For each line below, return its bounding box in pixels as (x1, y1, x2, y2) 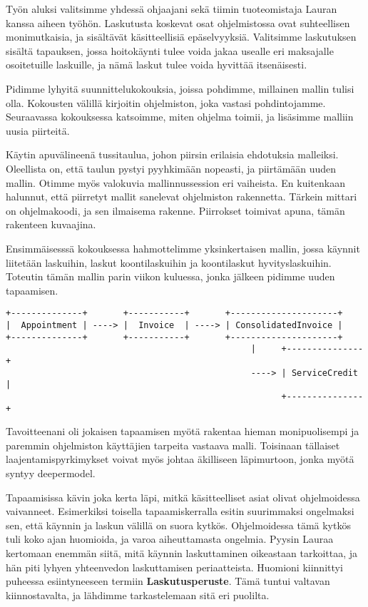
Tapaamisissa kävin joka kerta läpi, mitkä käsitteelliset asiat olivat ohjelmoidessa (6, 489, 360, 504)
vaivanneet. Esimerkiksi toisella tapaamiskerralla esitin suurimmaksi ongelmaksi (6, 504, 354, 519)
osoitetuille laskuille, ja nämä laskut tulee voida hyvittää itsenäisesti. (6, 57, 307, 72)
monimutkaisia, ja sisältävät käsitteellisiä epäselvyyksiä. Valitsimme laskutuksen (6, 29, 357, 44)
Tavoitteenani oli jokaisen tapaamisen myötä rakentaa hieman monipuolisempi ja (6, 424, 359, 439)
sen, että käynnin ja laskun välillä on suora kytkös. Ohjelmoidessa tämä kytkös (6, 517, 351, 532)
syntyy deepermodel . (6, 465, 96, 480)
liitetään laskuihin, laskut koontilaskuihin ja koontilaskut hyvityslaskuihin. (6, 255, 332, 270)
